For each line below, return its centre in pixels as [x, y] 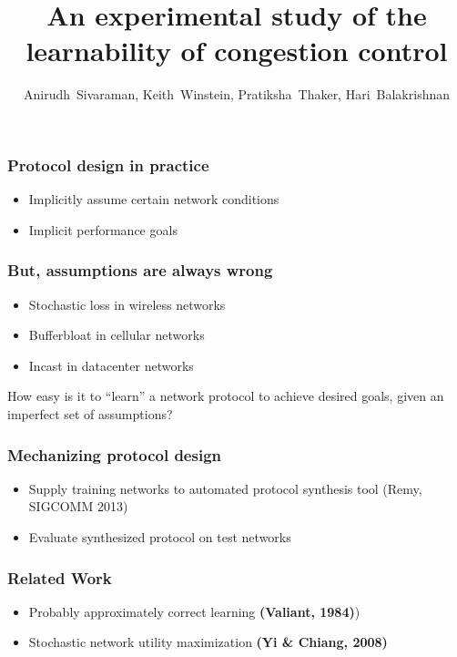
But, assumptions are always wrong [140, 270]
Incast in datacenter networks [111, 365]
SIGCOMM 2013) [78, 506]
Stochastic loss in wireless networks [127, 304]
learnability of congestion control [237, 51]
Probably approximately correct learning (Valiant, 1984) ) [194, 611]
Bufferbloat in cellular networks [117, 335]
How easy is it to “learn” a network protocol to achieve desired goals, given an [226, 396]
